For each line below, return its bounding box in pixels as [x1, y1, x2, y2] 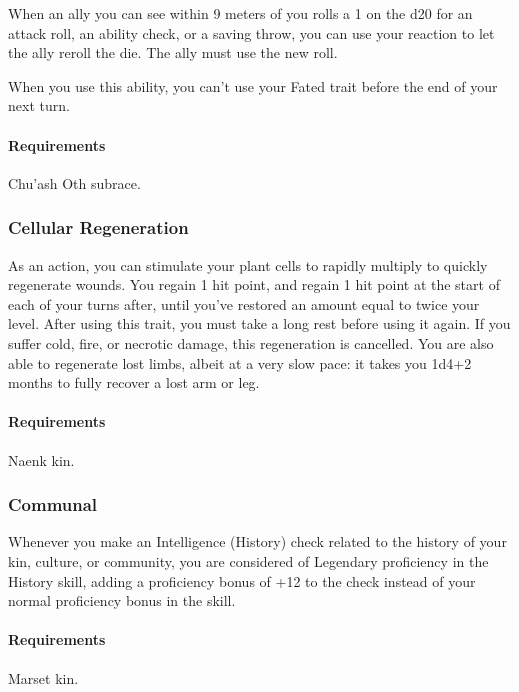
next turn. [8, 95, 70, 116]
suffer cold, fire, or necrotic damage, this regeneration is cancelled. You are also [8, 332, 494, 353]
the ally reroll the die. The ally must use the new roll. [8, 42, 338, 63]
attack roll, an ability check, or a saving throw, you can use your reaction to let [8, 22, 495, 43]
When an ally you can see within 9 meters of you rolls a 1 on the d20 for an [8, 3, 473, 23]
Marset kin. [8, 667, 79, 688]
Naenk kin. [8, 449, 75, 470]
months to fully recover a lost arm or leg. [8, 372, 260, 393]
